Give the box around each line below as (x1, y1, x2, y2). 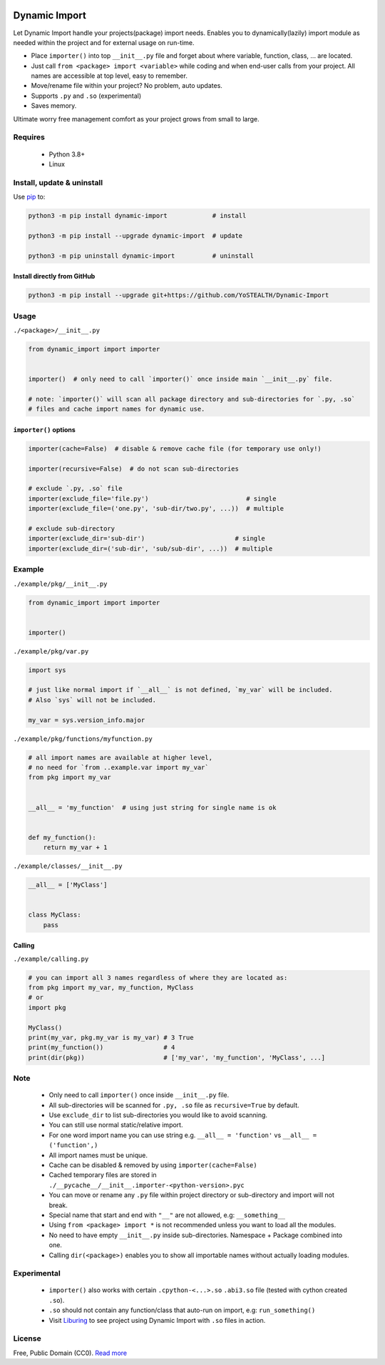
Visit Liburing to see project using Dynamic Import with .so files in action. (48, 1316, 266, 1324)
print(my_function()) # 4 (28, 1044, 175, 1051)
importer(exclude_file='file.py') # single (28, 494, 277, 503)
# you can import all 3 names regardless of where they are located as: (28, 974, 288, 981)
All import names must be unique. (48, 1151, 148, 1159)
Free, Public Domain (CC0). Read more (13, 1349, 128, 1357)
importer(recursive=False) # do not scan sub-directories (28, 464, 239, 473)
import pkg (28, 1004, 66, 1011)
